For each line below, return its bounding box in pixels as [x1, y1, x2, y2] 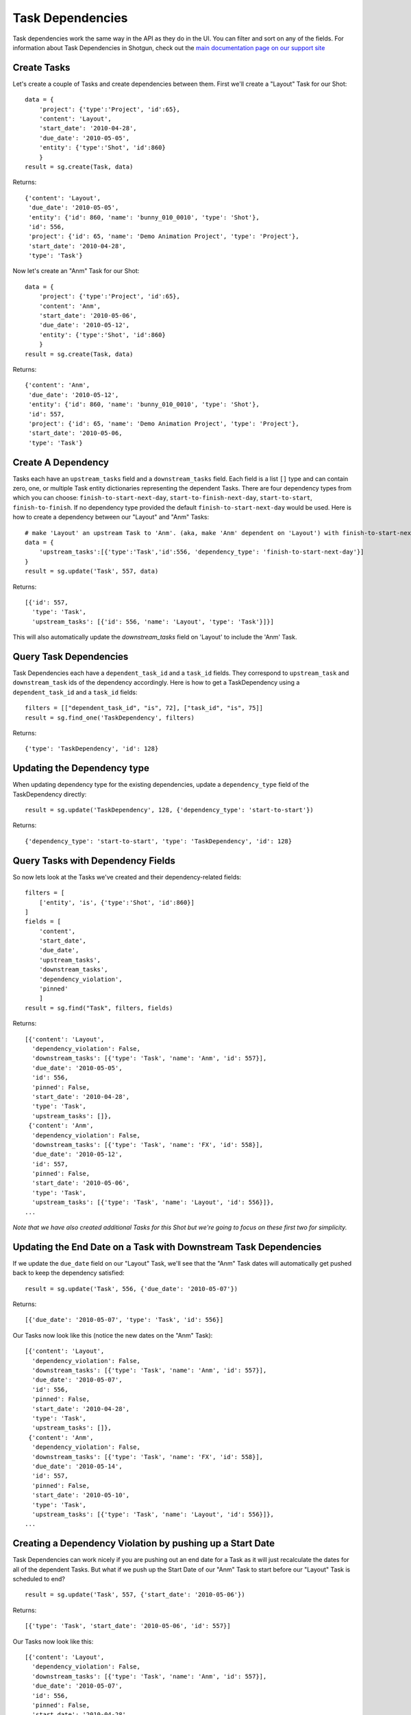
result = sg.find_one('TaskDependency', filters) [25, 713, 195, 722]
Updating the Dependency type [12, 762, 150, 774]
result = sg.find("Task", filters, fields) [25, 1004, 173, 1012]
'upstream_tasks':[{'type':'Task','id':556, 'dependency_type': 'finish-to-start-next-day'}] [38, 548, 364, 556]
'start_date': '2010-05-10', [32, 1491, 130, 1499]
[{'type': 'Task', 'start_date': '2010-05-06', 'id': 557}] [25, 1622, 231, 1630]
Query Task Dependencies [12, 650, 129, 662]
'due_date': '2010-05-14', [32, 1462, 123, 1470]
